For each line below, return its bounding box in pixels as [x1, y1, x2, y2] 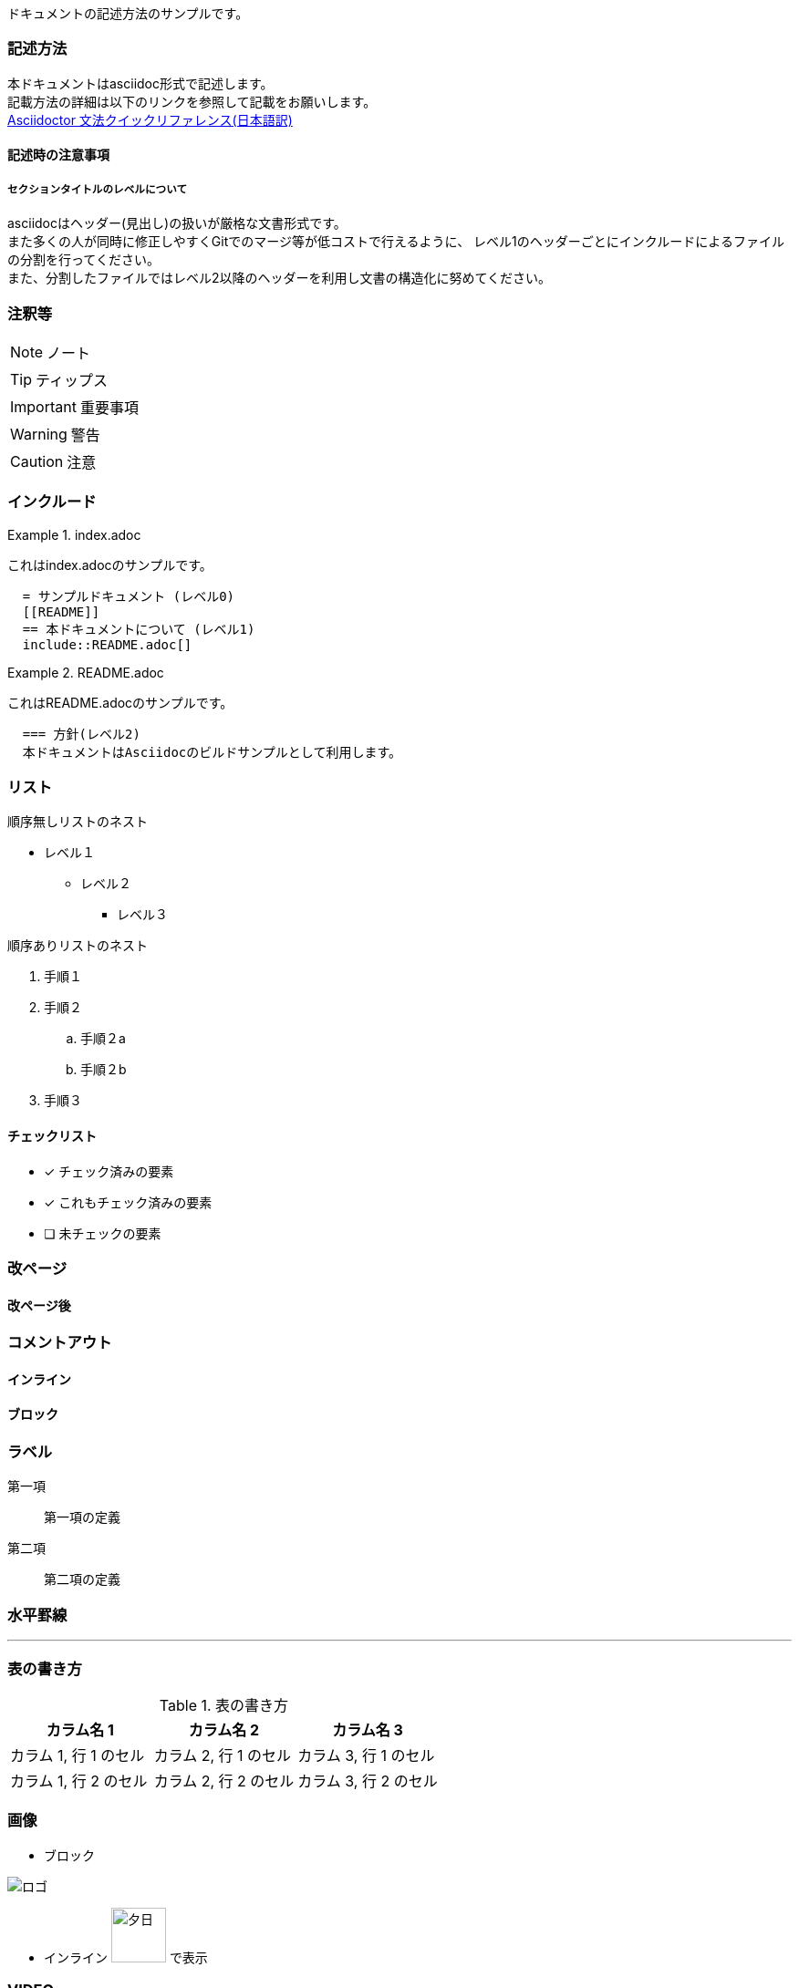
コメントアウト [7, 1333, 112, 1352]
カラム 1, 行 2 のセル [10, 1771, 148, 1790]
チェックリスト [7, 1128, 97, 1144]
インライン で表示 [44, 1949, 208, 1965]
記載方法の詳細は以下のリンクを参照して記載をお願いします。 [7, 93, 377, 109]
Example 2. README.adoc [7, 664, 164, 680]
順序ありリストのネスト [7, 937, 148, 954]
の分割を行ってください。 [7, 252, 160, 268]
